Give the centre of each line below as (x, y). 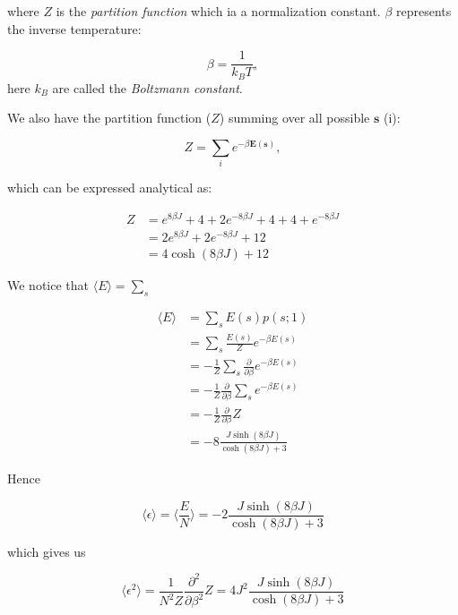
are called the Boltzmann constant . (147, 87)
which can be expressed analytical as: (110, 188)
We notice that (48, 285)
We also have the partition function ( (109, 118)
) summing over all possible (294, 118)
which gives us (47, 551)
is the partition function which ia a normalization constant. (218, 11)
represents (424, 11)
